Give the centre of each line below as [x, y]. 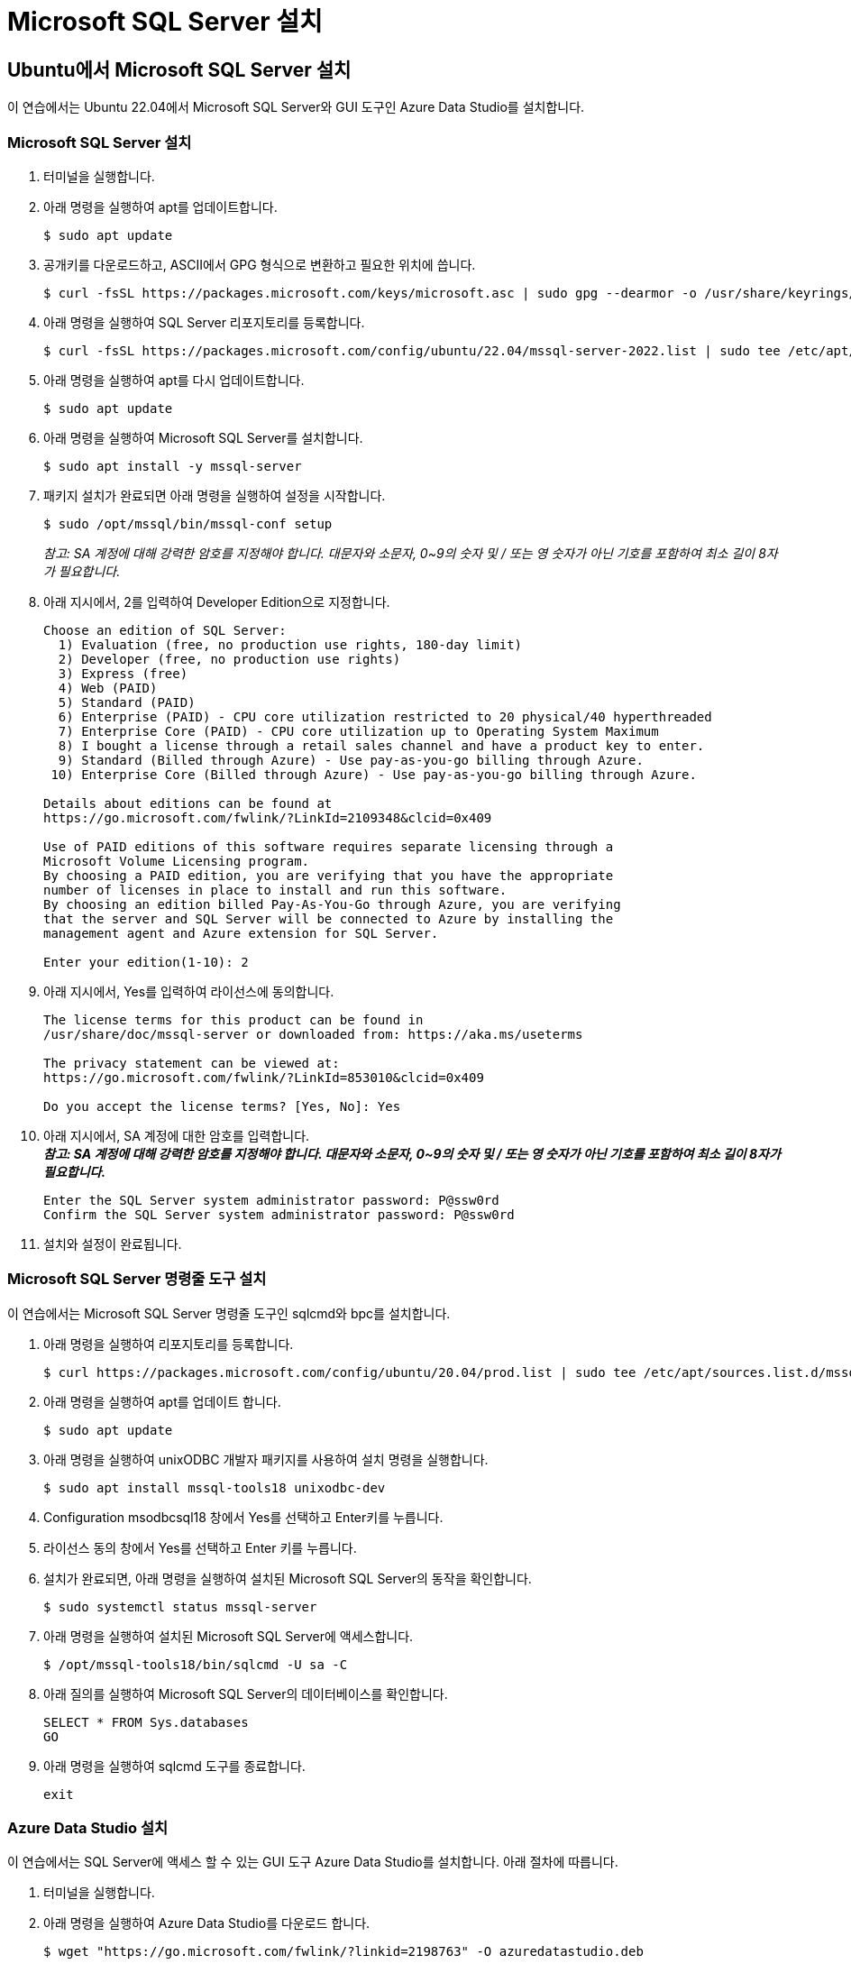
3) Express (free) [123, 673]
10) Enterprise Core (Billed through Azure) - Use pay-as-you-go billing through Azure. [374, 774]
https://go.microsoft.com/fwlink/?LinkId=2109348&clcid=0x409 [268, 817]
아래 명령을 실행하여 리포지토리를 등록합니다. [169, 1344]
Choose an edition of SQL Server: [165, 630]
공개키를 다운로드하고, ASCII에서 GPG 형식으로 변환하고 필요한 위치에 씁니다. [260, 264]
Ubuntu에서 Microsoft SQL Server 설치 [179, 69]
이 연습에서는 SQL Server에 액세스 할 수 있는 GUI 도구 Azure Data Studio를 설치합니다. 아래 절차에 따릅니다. [313, 1862]
